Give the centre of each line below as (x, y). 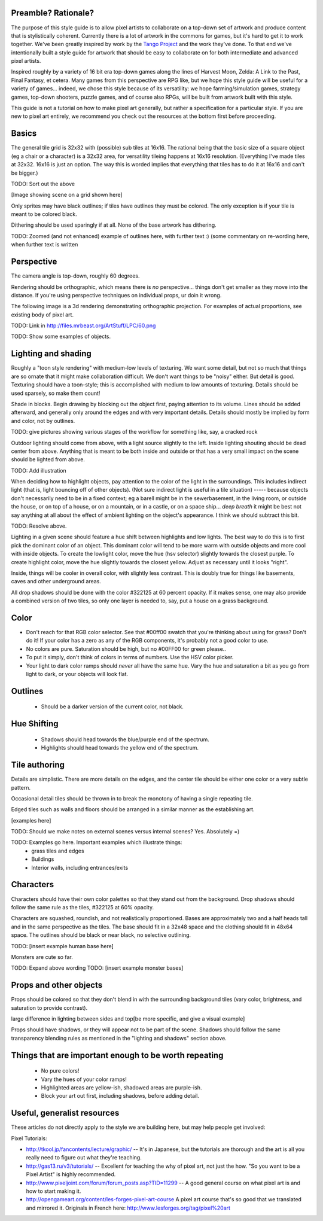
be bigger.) (25, 173)
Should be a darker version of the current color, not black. (112, 707)
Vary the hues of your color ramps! (84, 1079)
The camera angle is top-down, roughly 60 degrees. (75, 276)
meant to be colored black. (44, 214)
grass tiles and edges (58, 851)
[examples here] (31, 820)
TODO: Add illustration (39, 470)
